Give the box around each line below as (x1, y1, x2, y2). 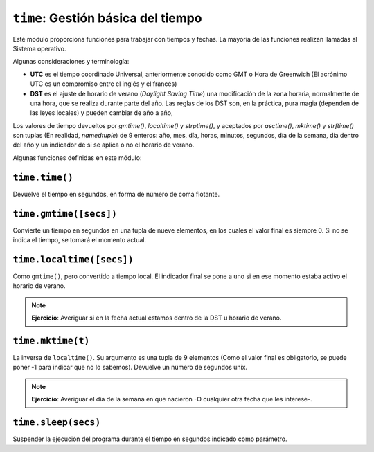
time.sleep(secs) (12, 417, 101, 428)
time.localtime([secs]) (12, 253, 134, 265)
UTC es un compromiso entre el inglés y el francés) (30, 80, 177, 88)
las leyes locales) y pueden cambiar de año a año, (30, 109, 173, 117)
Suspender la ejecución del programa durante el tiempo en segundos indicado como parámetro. (12, 435, 287, 443)
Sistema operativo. (12, 44, 66, 53)
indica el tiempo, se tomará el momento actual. (12, 236, 147, 244)
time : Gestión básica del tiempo (12, 10, 202, 26)
